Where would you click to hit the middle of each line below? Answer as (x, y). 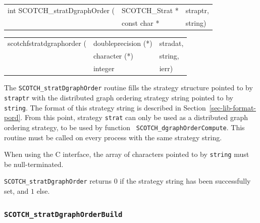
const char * (141, 22)
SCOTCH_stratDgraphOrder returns (58, 181)
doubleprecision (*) (123, 43)
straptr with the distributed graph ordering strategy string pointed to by (119, 97)
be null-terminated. (34, 164)
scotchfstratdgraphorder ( (47, 43)
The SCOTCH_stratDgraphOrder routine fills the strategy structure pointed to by (128, 88)
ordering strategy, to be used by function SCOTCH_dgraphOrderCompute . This (124, 127)
